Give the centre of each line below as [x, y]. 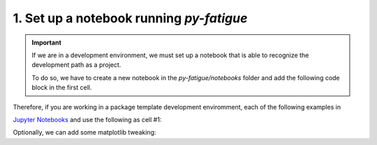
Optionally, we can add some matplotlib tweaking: [84, 132]
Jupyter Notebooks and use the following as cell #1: [87, 119]
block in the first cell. [62, 88]
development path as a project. [76, 65]
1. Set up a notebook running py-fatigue [130, 18]
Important [47, 43]
